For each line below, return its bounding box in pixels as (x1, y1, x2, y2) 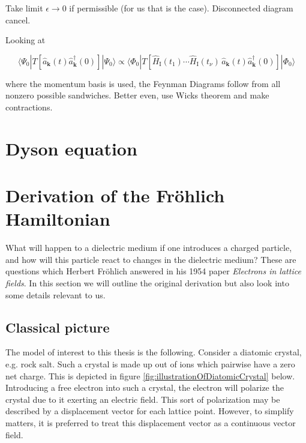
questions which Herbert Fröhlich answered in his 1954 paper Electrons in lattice (5, 265, 301, 277)
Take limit (5, 2, 43, 14)
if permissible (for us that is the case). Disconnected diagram (69, 2, 293, 14)
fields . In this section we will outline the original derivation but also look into (5, 277, 289, 289)
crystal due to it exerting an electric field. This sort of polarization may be (5, 393, 280, 405)
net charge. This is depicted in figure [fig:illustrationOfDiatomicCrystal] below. (5, 369, 295, 382)
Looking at (5, 34, 46, 46)
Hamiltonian (5, 206, 110, 231)
